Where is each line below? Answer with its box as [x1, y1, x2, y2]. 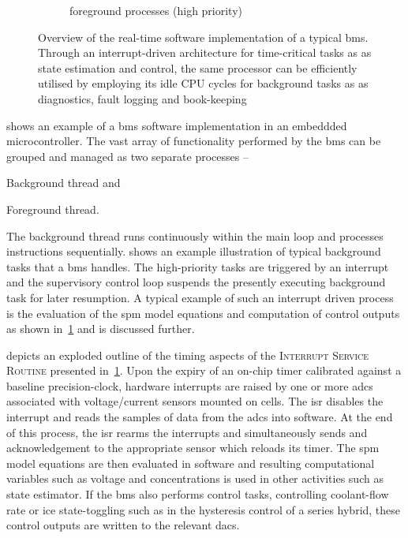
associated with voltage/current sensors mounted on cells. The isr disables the [6, 393, 384, 409]
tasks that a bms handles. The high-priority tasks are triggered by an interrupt [6, 258, 389, 275]
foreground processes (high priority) [69, 2, 243, 18]
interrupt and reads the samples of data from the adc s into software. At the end [6, 409, 393, 425]
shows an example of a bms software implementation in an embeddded [6, 117, 347, 133]
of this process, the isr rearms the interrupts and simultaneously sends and [6, 424, 368, 440]
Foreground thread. [6, 200, 99, 217]
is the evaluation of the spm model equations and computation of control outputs [6, 304, 400, 321]
